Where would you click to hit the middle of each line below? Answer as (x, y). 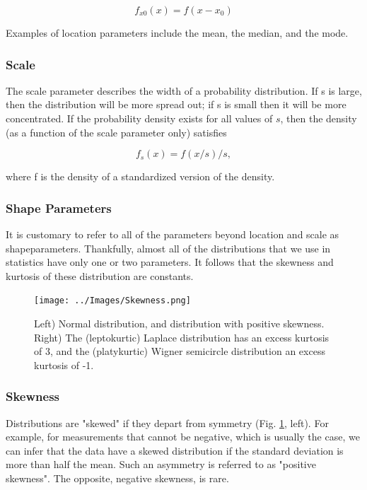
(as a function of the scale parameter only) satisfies (116, 132)
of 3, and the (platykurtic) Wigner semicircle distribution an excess (180, 351)
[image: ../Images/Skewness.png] (112, 301)
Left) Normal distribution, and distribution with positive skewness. (179, 323)
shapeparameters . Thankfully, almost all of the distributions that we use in (168, 248)
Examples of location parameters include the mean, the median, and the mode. (177, 33)
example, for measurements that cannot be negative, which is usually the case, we (183, 437)
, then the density (319, 118)
